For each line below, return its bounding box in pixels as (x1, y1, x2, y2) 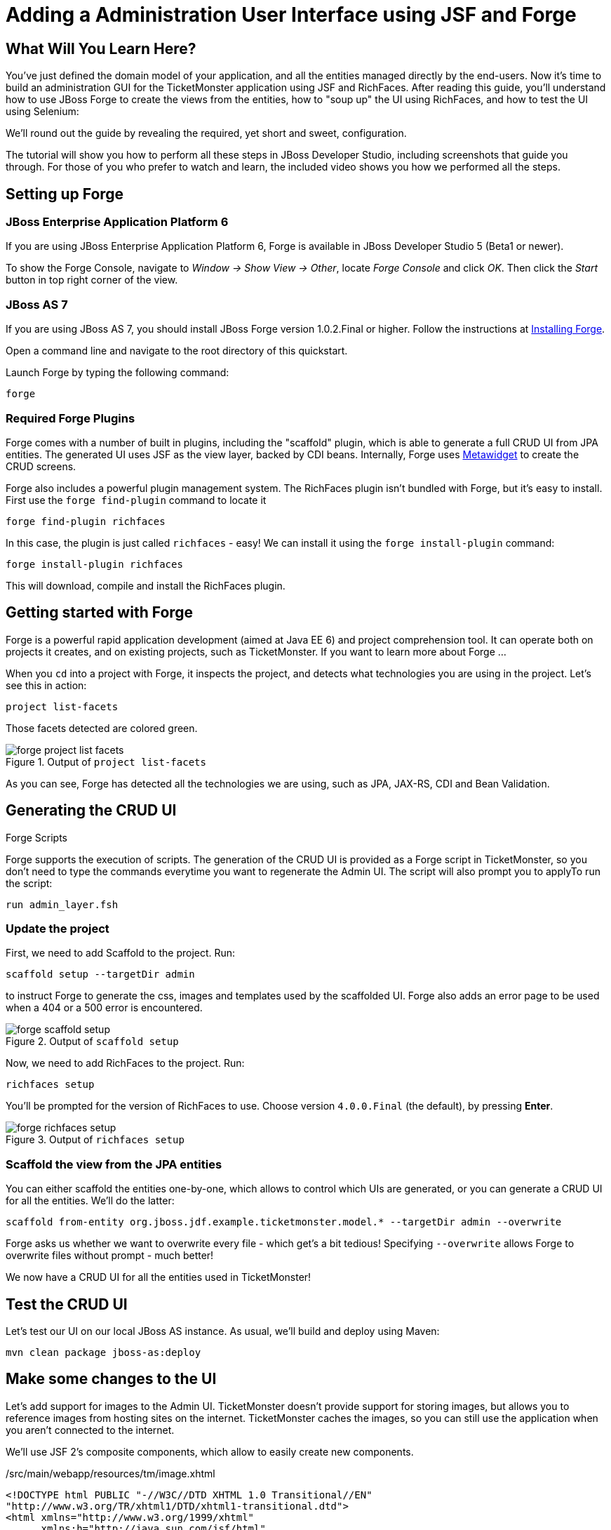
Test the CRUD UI (6, 1295, 128, 1313)
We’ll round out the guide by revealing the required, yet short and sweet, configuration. (6, 127, 407, 140)
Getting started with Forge (6, 604, 194, 622)
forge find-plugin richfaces (6, 515, 166, 527)
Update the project (6, 921, 109, 936)
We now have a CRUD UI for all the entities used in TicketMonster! (6, 1271, 311, 1284)
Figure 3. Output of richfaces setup (6, 1133, 184, 1146)
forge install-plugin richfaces (6, 558, 183, 570)
